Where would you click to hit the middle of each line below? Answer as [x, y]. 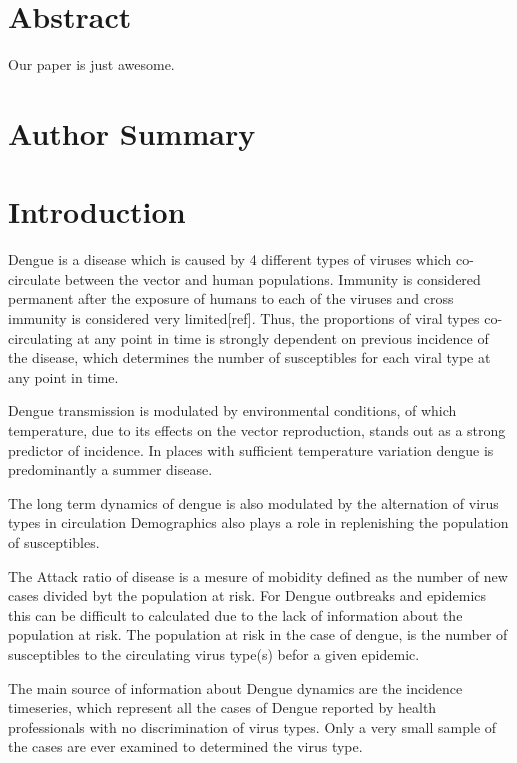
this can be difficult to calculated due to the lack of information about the [235, 614]
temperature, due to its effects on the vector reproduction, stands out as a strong [257, 429]
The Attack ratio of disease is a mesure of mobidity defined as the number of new [258, 575]
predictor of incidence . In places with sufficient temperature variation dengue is [251, 449]
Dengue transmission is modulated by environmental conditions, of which [232, 410]
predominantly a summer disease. [110, 469]
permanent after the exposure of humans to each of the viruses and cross [231, 298]
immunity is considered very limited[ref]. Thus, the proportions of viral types [244, 318]
